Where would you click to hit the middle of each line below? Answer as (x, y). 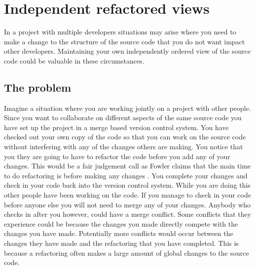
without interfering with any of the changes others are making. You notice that (124, 147)
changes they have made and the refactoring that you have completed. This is (121, 243)
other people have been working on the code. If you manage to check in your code (127, 195)
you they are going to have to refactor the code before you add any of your (117, 156)
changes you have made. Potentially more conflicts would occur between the (119, 233)
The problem (38, 87)
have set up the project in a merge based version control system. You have (116, 127)
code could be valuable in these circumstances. (74, 60)
